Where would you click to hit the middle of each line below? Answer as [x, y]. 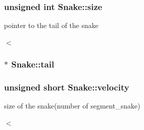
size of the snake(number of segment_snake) [72, 106]
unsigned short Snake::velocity [67, 87]
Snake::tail [33, 64]
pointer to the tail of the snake [51, 25]
